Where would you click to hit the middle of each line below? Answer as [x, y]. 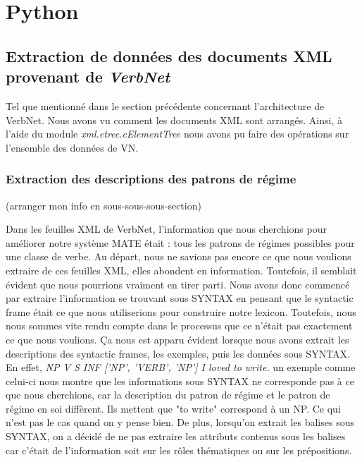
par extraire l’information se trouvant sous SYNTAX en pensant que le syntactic [180, 298]
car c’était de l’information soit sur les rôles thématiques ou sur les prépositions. [179, 450]
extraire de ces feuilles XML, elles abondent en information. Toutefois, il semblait [181, 270]
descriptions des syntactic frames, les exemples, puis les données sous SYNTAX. [178, 353]
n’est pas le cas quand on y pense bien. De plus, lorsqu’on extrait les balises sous [180, 422]
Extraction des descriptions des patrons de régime [151, 179]
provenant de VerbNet [88, 77]
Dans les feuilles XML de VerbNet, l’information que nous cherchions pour [166, 229]
